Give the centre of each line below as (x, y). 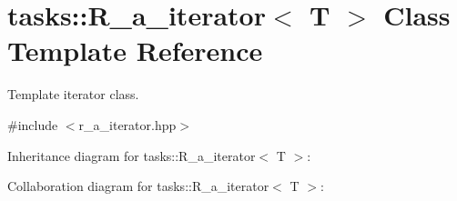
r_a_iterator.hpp (127, 124)
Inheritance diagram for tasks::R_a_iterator (132, 155)
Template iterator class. (73, 94)
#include (33, 124)
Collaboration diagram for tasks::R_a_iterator (138, 186)
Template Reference (135, 50)
